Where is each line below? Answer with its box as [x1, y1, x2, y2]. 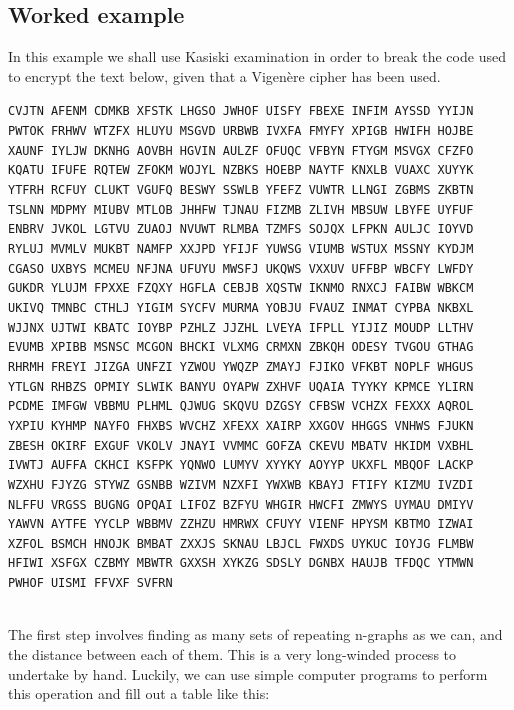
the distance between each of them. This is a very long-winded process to [8, 643, 457, 664]
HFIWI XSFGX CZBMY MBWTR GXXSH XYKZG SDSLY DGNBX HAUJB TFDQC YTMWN [8, 556, 474, 571]
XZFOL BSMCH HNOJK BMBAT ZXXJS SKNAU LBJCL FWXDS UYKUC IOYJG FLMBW [8, 536, 474, 551]
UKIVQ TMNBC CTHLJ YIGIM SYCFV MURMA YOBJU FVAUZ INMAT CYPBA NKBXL [8, 300, 474, 315]
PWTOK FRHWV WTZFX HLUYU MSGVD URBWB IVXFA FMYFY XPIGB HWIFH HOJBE [8, 124, 474, 139]
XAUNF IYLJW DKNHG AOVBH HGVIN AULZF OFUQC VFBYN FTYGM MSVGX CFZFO [8, 143, 474, 158]
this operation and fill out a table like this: [8, 683, 270, 704]
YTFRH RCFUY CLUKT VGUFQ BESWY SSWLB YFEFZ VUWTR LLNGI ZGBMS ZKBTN [8, 183, 474, 198]
